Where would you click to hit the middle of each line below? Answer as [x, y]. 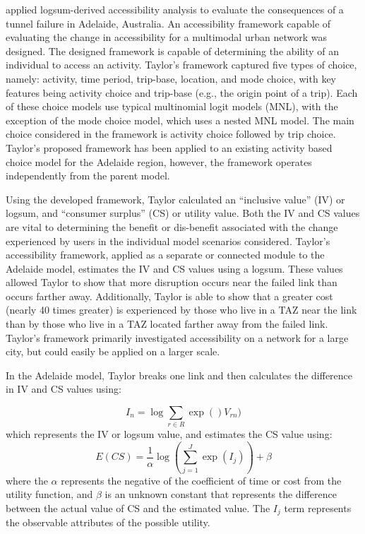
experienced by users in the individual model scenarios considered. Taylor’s [168, 241]
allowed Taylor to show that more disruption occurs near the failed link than [172, 282]
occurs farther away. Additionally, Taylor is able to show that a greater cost [169, 296]
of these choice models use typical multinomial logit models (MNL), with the [172, 106]
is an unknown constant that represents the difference [221, 494]
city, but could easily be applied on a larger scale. [113, 351]
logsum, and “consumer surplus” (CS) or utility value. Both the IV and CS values [183, 213]
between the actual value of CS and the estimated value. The [138, 508]
